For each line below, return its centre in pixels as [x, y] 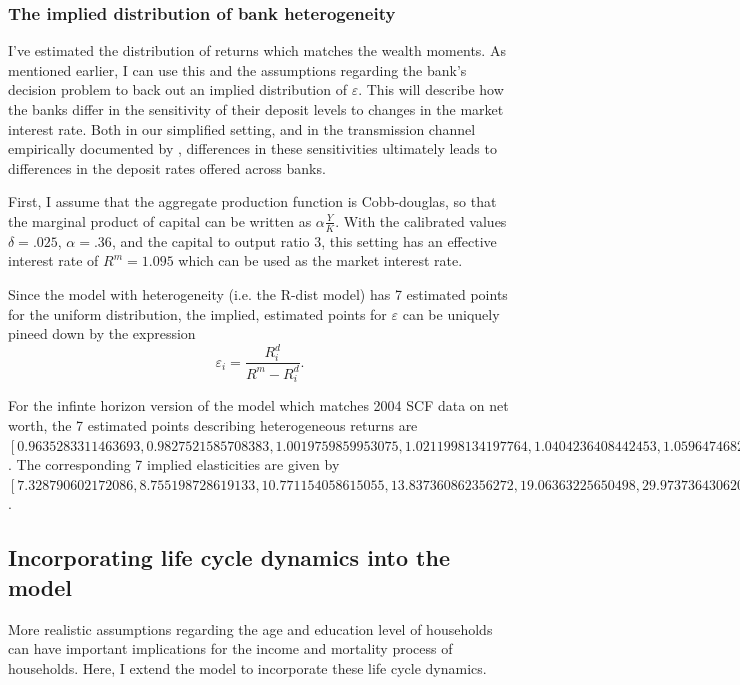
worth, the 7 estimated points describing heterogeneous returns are [213, 425]
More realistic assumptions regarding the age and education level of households [250, 628]
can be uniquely [451, 313]
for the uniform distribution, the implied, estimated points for [197, 313]
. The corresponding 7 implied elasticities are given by [174, 464]
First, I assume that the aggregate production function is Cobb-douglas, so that [252, 201]
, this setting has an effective [409, 240]
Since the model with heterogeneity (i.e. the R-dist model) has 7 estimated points [258, 293]
